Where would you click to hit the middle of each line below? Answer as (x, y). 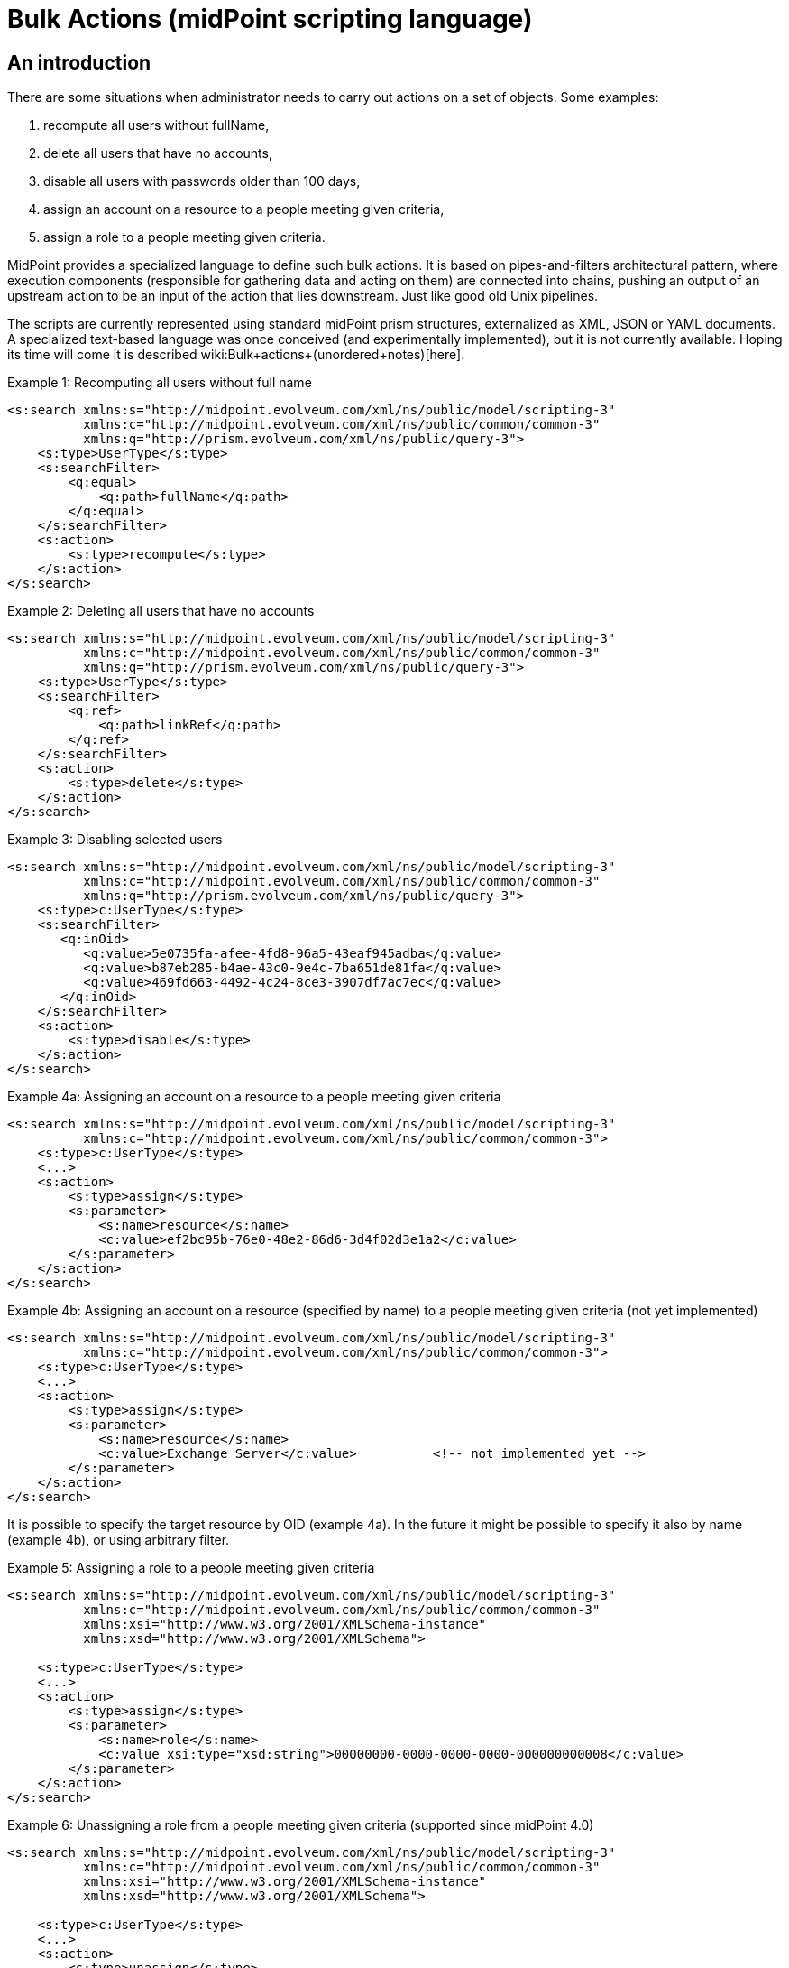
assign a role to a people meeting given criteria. (184, 237)
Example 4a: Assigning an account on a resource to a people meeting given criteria (254, 1097)
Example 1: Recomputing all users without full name (160, 383)
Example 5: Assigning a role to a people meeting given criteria (191, 1568)
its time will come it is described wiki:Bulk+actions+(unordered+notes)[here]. (236, 355)
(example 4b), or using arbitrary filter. (119, 1540)
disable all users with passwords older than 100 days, (202, 181)
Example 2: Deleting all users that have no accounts (161, 611)
